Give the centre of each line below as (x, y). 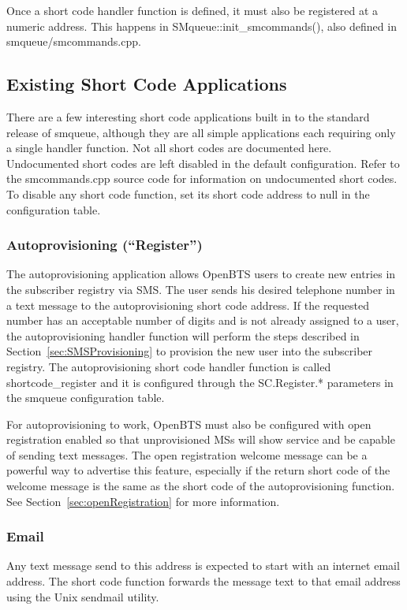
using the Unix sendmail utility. (83, 596)
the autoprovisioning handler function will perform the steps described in (183, 335)
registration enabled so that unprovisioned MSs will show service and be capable (201, 439)
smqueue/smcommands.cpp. (74, 41)
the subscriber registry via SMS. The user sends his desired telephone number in (201, 289)
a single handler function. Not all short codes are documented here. (169, 148)
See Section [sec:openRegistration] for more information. (143, 501)
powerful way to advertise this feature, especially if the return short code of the (198, 470)
